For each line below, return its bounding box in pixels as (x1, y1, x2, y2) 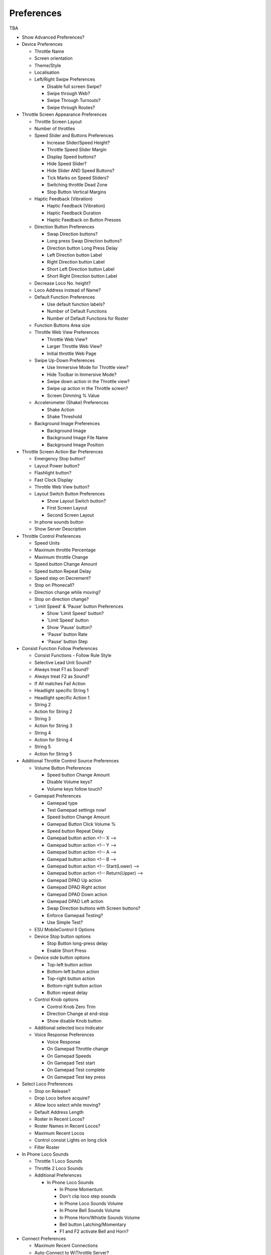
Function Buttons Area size (34, 322, 90, 328)
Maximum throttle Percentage (34, 547, 96, 553)
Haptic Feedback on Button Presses (47, 217, 121, 223)
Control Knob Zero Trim (47, 1003, 96, 1010)
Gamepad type (47, 800, 78, 806)
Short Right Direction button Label (47, 273, 117, 279)
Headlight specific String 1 (34, 688, 89, 694)
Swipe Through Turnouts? (47, 97, 101, 103)
